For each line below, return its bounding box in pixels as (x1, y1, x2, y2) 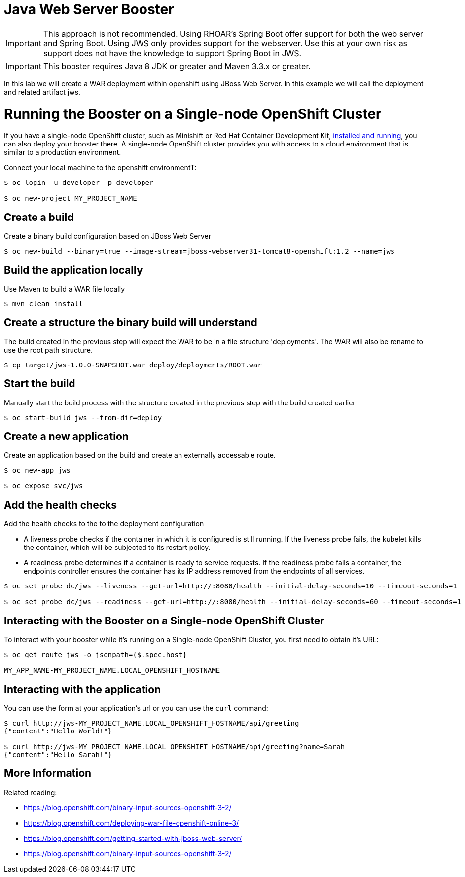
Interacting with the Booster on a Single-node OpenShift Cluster (4, 614, 324, 627)
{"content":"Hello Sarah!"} (4, 751, 112, 759)
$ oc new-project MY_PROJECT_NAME (4, 194, 137, 203)
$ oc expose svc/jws (4, 482, 83, 490)
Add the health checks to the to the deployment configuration (4, 519, 204, 528)
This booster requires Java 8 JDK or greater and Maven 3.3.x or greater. (43, 61, 311, 71)
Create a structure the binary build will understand (4, 316, 257, 329)
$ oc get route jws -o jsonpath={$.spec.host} (4, 651, 187, 659)
